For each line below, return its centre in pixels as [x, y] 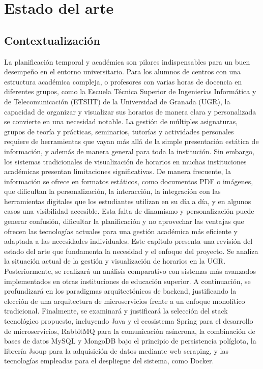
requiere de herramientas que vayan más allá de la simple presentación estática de [131, 141]
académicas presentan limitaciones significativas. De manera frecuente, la [118, 171]
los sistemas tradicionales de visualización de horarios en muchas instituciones [125, 161]
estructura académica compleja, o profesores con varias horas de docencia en [123, 81]
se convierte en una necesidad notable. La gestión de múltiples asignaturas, [121, 121]
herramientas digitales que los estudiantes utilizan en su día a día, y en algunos [128, 201]
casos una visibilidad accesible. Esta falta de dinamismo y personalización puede [129, 211]
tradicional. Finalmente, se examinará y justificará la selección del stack [116, 311]
